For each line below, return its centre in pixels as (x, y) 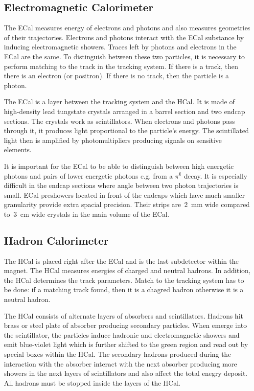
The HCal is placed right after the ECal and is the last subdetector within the (121, 261)
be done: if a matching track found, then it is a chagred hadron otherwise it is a (124, 289)
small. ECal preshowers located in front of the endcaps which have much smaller (125, 195)
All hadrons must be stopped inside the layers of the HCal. (92, 382)
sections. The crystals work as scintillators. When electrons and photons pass (119, 121)
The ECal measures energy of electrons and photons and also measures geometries (127, 28)
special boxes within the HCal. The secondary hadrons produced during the (117, 354)
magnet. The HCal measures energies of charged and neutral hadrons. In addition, (127, 270)
